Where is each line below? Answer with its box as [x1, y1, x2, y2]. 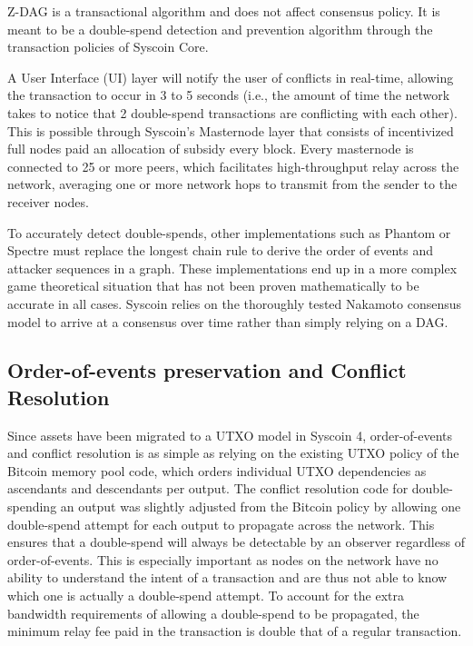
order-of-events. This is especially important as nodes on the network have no [7, 550, 439, 569]
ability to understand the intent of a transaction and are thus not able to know [7, 568, 448, 587]
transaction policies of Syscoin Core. [7, 37, 209, 56]
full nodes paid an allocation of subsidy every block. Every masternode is [7, 139, 414, 158]
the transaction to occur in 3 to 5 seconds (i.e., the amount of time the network [7, 85, 450, 104]
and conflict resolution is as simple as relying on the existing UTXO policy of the [7, 443, 459, 462]
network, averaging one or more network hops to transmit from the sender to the [7, 174, 458, 194]
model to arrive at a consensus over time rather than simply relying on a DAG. [7, 312, 448, 331]
